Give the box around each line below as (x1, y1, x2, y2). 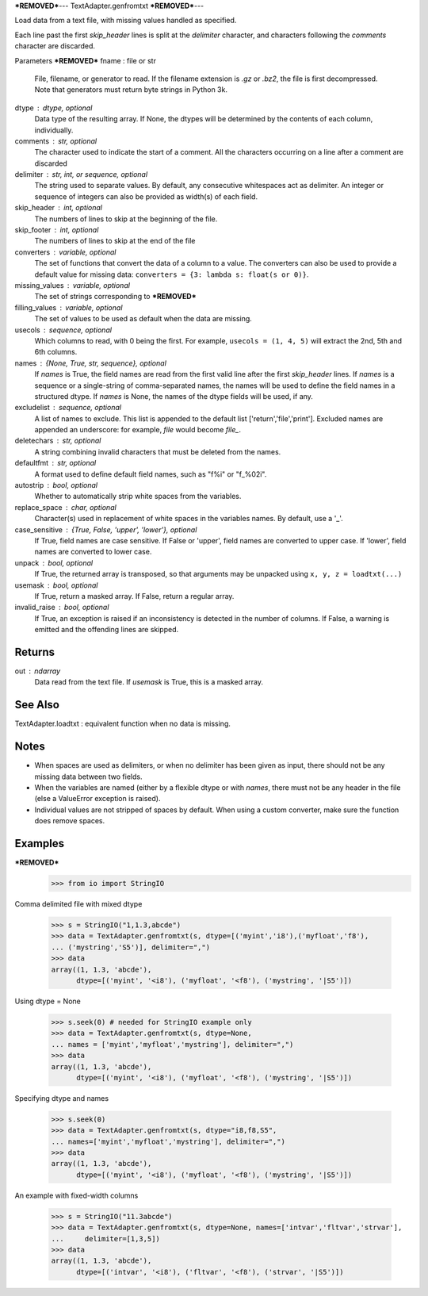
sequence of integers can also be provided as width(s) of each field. (34, 191, 258, 201)
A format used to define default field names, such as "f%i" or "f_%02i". (34, 469, 267, 479)
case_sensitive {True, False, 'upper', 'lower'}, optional (14, 524, 197, 535)
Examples (14, 837, 65, 850)
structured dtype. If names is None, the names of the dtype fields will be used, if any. (34, 391, 313, 401)
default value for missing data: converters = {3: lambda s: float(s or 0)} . (34, 270, 309, 279)
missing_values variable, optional (14, 280, 131, 289)
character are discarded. (14, 41, 95, 51)
